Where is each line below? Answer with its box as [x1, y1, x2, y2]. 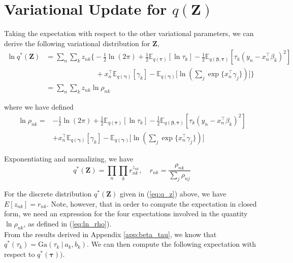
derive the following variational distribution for [4, 38, 150, 48]
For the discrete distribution [4, 188, 92, 199]
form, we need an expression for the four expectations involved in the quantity [4, 208, 248, 219]
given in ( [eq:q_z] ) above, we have [119, 188, 226, 199]
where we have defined [4, 102, 74, 112]
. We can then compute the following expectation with [87, 239, 256, 249]
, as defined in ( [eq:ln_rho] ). [23, 218, 112, 228]
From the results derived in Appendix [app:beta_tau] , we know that [4, 228, 217, 239]
